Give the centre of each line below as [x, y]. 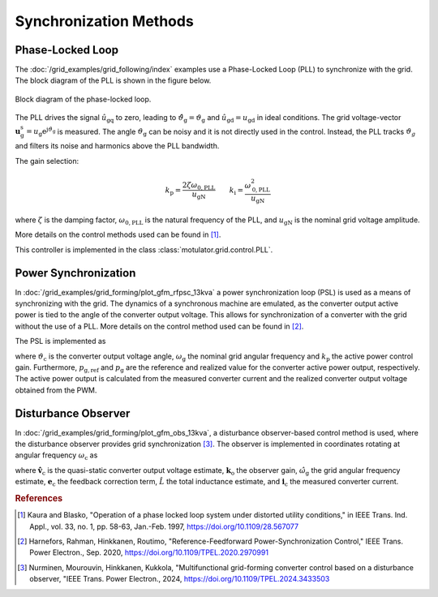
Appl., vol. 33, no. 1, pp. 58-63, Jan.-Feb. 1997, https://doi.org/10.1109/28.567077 [164, 526]
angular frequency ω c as [56, 456]
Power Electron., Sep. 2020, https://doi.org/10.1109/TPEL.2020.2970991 [149, 552]
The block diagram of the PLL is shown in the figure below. [113, 80]
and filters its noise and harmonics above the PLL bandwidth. [117, 146]
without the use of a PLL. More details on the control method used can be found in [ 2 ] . [159, 326]
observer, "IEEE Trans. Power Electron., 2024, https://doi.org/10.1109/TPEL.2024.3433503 [180, 579]
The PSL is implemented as [60, 341]
